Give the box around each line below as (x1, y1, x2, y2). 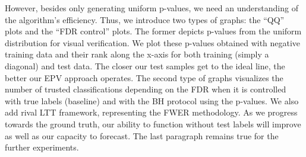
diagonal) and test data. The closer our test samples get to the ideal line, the (5, 59, 285, 72)
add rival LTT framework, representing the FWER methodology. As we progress (5, 106, 298, 118)
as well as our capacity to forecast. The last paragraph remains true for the (5, 129, 279, 142)
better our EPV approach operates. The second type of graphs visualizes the (5, 71, 283, 84)
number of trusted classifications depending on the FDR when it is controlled (5, 83, 286, 95)
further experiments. (5, 141, 79, 153)
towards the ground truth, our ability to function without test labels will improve (5, 117, 301, 130)
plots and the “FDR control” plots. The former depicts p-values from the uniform (5, 25, 302, 37)
